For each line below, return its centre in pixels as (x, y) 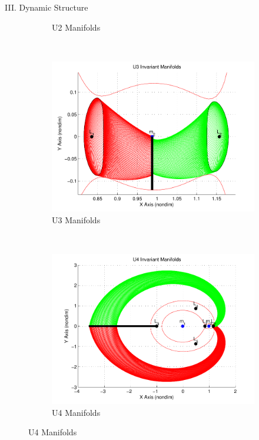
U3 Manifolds (76, 219)
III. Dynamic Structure (47, 7)
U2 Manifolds (76, 27)
